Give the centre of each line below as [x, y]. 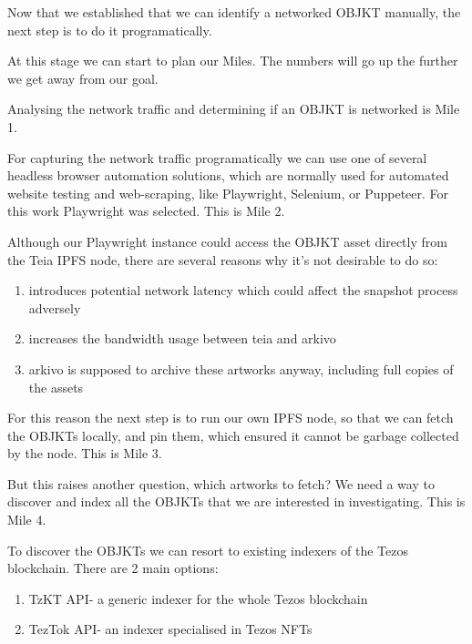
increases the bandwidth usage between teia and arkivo [182, 338]
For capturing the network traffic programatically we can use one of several [217, 157]
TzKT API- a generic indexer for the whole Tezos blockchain [198, 598]
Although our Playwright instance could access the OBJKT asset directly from [227, 241]
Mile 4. [27, 520]
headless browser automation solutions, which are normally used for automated [228, 175]
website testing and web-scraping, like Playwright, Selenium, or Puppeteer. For [228, 193]
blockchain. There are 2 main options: [113, 568]
